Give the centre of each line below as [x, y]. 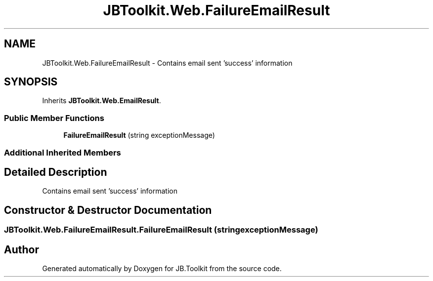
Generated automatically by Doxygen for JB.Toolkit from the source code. [162, 269]
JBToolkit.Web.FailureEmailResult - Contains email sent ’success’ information [167, 63]
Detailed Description [56, 172]
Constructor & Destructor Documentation [108, 210]
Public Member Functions [54, 118]
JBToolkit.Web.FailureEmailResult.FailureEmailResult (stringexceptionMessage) [161, 230]
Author [22, 249]
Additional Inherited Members [63, 152]
